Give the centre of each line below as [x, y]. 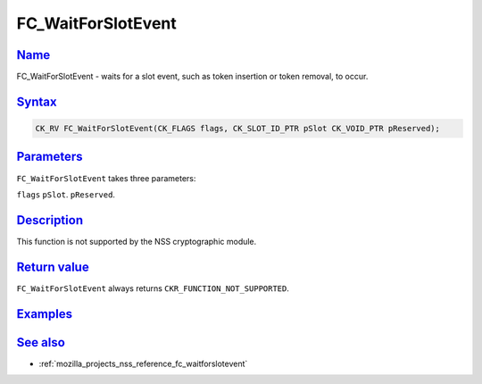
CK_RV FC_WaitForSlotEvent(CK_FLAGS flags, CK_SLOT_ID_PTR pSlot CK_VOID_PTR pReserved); [238, 129]
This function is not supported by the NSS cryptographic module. [137, 241]
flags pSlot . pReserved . [66, 194]
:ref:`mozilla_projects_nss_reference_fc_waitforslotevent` [143, 363]
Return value [53, 267]
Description [50, 220]
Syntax [37, 101]
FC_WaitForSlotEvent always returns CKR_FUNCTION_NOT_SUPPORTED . [153, 288]
